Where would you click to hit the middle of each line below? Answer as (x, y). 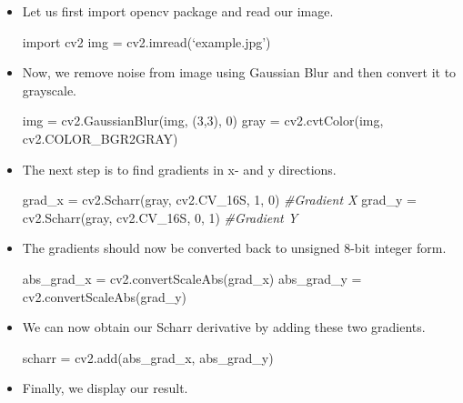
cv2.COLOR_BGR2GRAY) (100, 138)
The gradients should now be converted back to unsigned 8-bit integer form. (234, 248)
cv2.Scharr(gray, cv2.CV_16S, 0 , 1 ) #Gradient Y (160, 217)
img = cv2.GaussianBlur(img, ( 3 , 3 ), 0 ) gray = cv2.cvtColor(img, (203, 121)
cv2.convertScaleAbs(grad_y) (105, 296)
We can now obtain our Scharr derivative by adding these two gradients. (224, 327)
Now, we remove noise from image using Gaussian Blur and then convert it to (239, 72)
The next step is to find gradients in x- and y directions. (179, 169)
